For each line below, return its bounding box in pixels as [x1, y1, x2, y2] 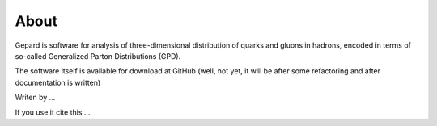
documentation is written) [15, 78, 101, 87]
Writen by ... [15, 93, 56, 103]
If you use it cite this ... [15, 107, 91, 117]
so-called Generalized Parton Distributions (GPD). [15, 51, 181, 61]
